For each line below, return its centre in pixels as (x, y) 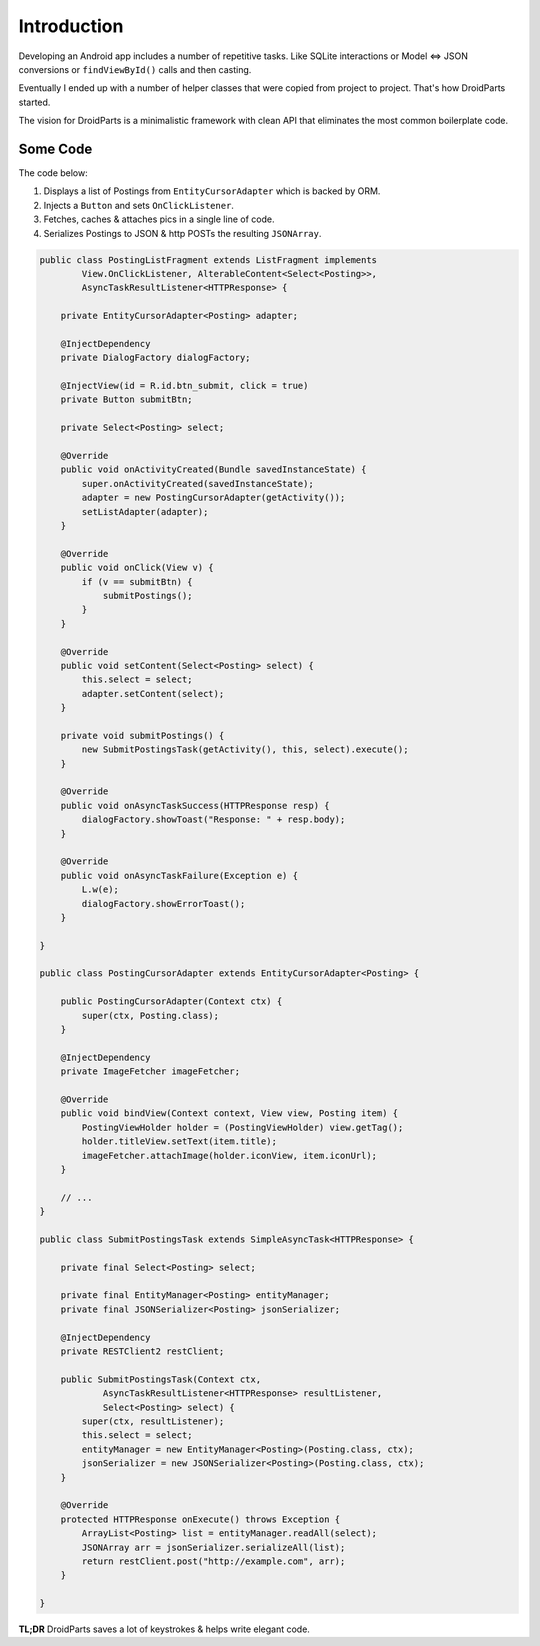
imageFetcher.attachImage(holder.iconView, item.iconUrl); (229, 1155)
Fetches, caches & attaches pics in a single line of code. (159, 219)
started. (34, 102)
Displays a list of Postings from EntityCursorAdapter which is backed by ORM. (212, 191)
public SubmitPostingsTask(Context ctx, (161, 1379)
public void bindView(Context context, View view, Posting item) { (229, 1113)
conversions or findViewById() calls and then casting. (135, 69)
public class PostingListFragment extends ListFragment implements (208, 259)
